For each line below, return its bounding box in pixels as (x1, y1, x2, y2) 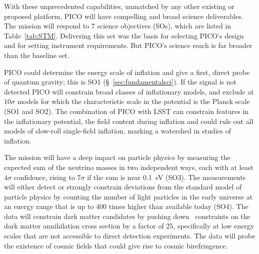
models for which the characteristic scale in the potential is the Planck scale (17, 96, 250, 106)
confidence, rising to (13, 171, 75, 182)
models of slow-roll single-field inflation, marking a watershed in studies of (4, 125, 231, 136)
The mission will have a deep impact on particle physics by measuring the (4, 152, 230, 162)
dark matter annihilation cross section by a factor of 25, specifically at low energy (4, 220, 254, 231)
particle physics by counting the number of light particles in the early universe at (4, 191, 253, 201)
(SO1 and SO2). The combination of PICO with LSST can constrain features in (4, 105, 249, 116)
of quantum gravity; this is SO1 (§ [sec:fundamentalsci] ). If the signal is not (4, 76, 237, 87)
